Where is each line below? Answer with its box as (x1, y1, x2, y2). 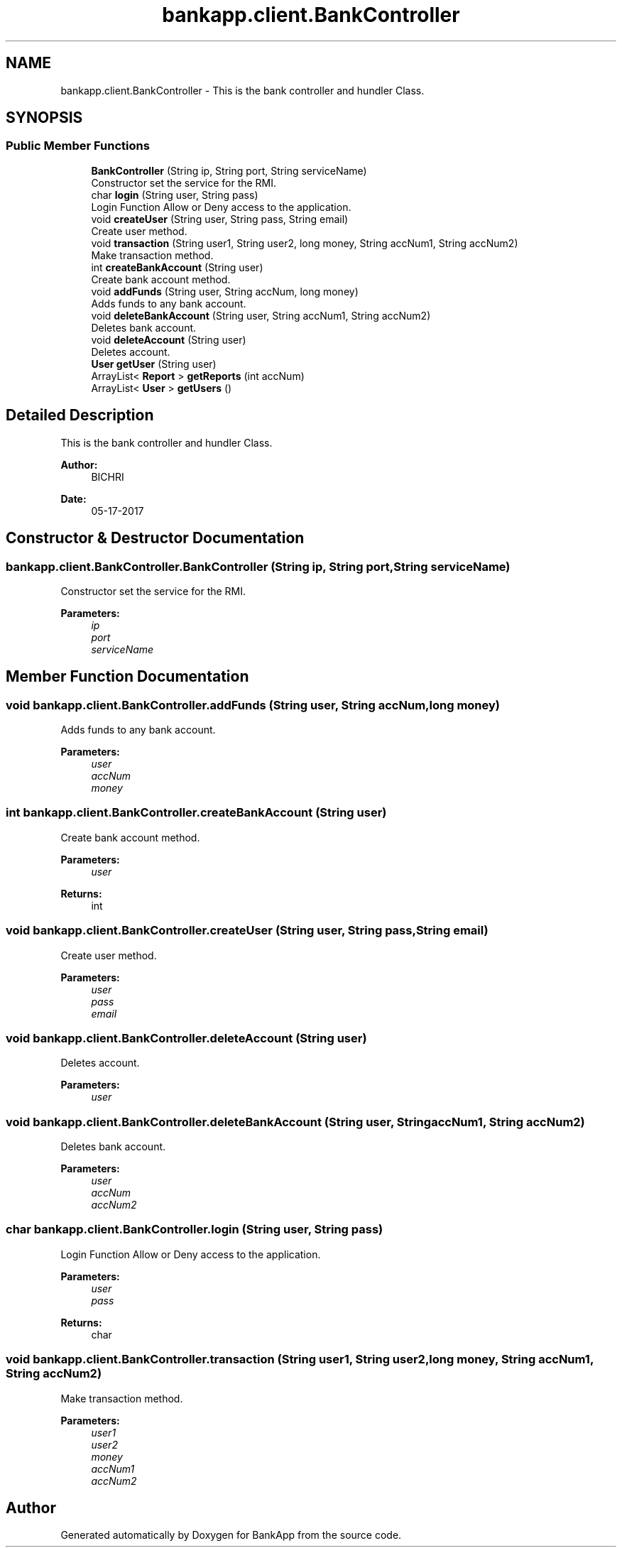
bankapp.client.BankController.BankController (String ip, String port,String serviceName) (6, 559, 511, 574)
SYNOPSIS (6, 109, 83, 127)
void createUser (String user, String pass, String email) (91, 212, 349, 225)
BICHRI (91, 470, 124, 483)
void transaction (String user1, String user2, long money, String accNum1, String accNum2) (91, 236, 518, 249)
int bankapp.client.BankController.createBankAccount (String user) (6, 805, 387, 820)
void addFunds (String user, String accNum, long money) (91, 285, 359, 298)
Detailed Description (6, 406, 154, 425)
